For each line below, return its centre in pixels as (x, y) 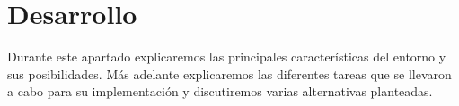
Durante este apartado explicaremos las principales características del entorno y (227, 57)
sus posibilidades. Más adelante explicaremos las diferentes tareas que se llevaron (229, 73)
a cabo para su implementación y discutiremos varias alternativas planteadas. (220, 91)
